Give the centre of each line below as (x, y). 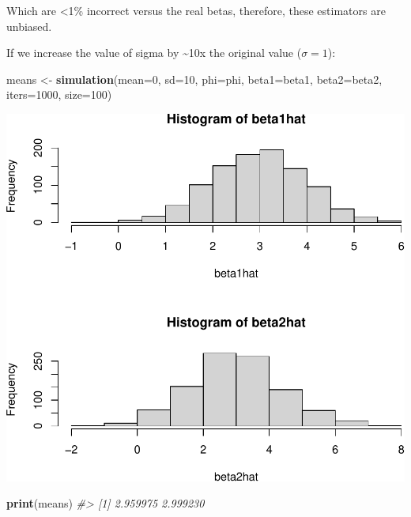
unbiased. (29, 26)
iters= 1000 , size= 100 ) (59, 94)
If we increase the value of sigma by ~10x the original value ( (154, 53)
